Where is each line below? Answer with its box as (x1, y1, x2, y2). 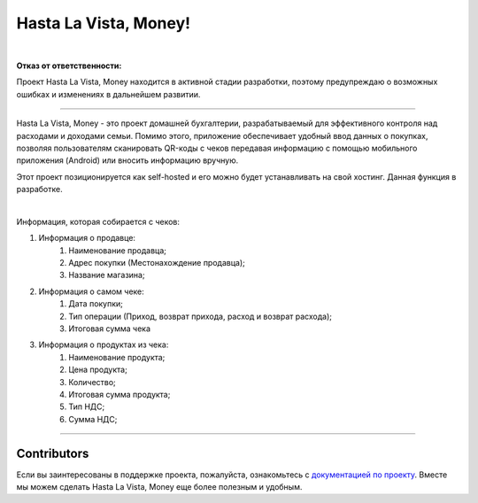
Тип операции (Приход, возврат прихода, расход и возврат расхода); (68, 311, 332, 321)
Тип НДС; (68, 401, 105, 412)
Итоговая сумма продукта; (68, 389, 171, 399)
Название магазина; (68, 270, 145, 281)
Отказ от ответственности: (16, 60, 122, 71)
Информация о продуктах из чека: (38, 339, 169, 350)
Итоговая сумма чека (68, 323, 150, 334)
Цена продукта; (68, 364, 127, 375)
